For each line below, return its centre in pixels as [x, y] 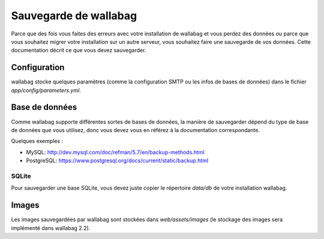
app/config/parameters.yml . [46, 90]
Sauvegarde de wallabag [74, 16]
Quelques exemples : [37, 141]
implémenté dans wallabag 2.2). [51, 228]
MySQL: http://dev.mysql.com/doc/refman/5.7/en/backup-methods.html [115, 152]
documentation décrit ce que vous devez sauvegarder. [79, 50]
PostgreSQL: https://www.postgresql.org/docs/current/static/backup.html [117, 161]
